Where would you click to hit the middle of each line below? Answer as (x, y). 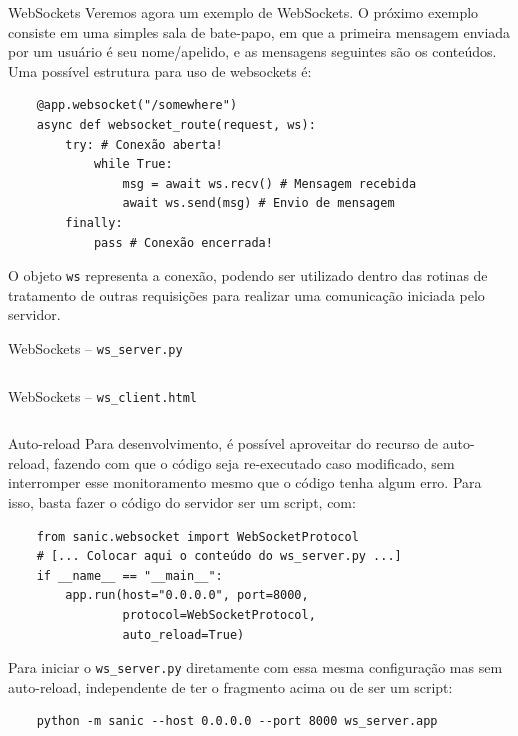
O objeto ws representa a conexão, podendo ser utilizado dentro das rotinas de (248, 275)
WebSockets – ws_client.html (102, 395)
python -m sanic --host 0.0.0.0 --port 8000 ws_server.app (237, 721)
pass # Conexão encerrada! (183, 242)
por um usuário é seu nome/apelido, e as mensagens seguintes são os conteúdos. (252, 51)
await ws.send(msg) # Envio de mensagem (258, 203)
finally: (94, 222)
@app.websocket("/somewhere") (137, 105)
